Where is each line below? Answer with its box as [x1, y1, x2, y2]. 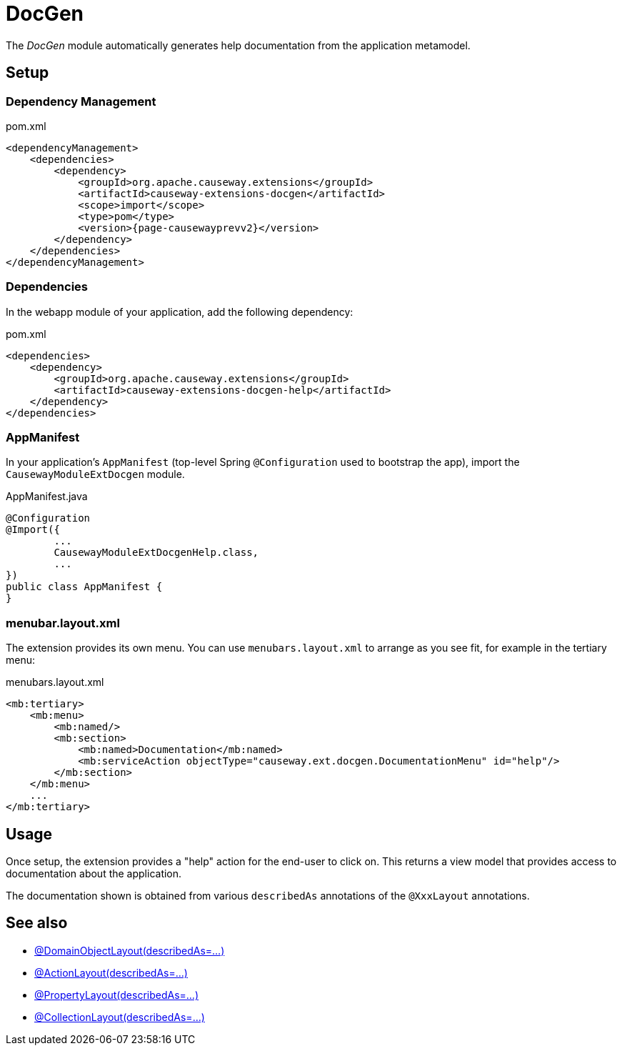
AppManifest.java [6, 490, 88, 503]
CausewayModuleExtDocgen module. [6, 468, 185, 481]
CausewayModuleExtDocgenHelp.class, [54, 547, 259, 559]
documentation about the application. [6, 867, 182, 880]
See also [6, 914, 68, 932]
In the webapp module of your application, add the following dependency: [6, 305, 353, 318]
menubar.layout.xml [6, 615, 120, 630]
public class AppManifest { [6, 581, 163, 593]
